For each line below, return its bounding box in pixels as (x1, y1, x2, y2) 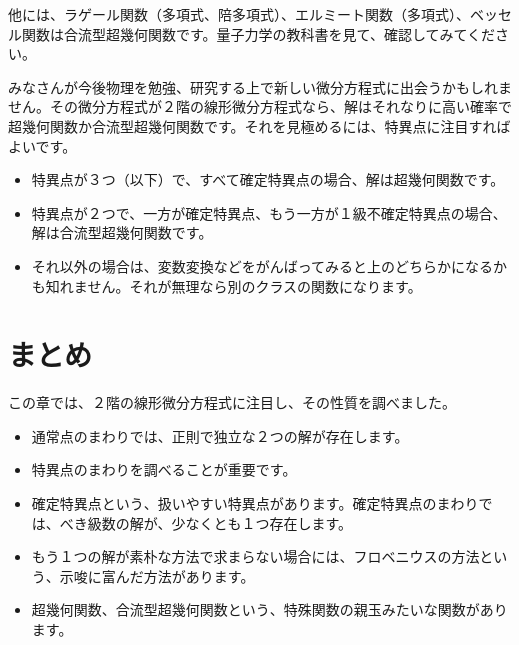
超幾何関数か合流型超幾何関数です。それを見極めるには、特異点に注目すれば (8, 115, 511, 136)
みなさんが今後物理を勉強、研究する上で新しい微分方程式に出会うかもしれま (8, 76, 512, 97)
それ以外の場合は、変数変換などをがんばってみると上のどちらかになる (31, 255, 494, 276)
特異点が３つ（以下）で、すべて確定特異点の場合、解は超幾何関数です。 (31, 169, 505, 190)
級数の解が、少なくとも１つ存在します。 (87, 512, 353, 533)
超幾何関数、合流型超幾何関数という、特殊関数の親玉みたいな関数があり (31, 599, 508, 620)
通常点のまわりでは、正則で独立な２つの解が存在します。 (31, 425, 409, 446)
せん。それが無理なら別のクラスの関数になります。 (87, 275, 422, 296)
